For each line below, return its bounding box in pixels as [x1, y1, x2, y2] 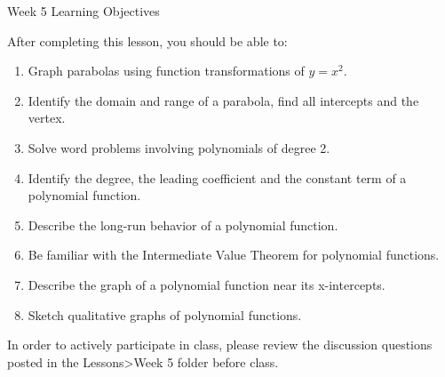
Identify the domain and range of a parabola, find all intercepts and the [28, 91, 419, 109]
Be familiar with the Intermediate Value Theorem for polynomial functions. [28, 245, 440, 264]
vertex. [28, 108, 66, 127]
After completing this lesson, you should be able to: [7, 31, 288, 50]
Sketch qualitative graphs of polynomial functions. [28, 305, 302, 324]
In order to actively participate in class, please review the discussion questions [7, 335, 433, 354]
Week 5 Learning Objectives [7, 2, 160, 20]
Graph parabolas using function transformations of [28, 61, 305, 80]
